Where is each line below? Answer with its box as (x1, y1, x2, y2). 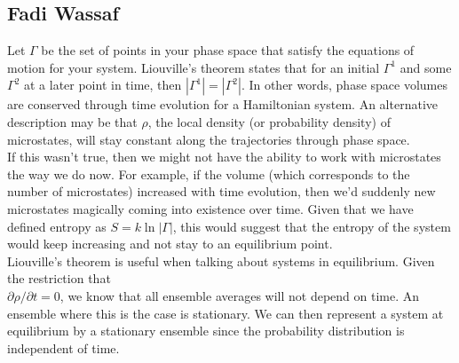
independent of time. (7, 338, 120, 357)
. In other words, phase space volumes (241, 75, 448, 94)
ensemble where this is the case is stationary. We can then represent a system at (7, 304, 444, 322)
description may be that (7, 112, 138, 130)
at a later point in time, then (23, 75, 182, 94)
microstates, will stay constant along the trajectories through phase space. (7, 130, 410, 148)
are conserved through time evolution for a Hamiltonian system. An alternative (7, 95, 438, 114)
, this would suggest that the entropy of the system (172, 217, 451, 235)
